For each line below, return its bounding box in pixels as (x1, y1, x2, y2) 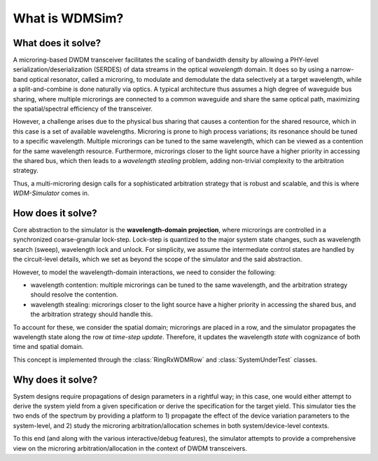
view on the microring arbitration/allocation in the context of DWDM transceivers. (13, 444, 248, 453)
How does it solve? (13, 207, 97, 219)
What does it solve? (13, 37, 101, 49)
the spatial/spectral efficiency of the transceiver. (13, 105, 153, 113)
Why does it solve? (13, 374, 98, 385)
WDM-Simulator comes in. (13, 189, 90, 197)
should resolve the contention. (30, 290, 118, 299)
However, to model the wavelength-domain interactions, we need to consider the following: (13, 268, 276, 276)
